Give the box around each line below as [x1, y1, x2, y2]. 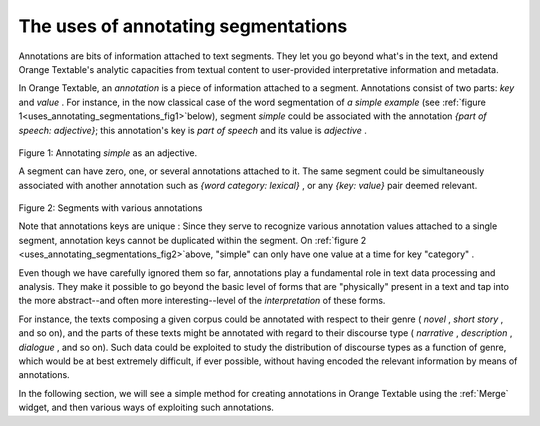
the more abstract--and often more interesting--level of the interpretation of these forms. [18, 295, 386, 307]
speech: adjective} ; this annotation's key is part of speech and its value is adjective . [18, 124, 367, 136]
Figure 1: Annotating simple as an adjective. [18, 146, 198, 159]
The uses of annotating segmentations [18, 15, 348, 37]
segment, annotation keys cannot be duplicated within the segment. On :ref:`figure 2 [18, 234, 367, 246]
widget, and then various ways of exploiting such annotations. [18, 401, 275, 414]
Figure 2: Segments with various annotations [18, 202, 203, 214]
